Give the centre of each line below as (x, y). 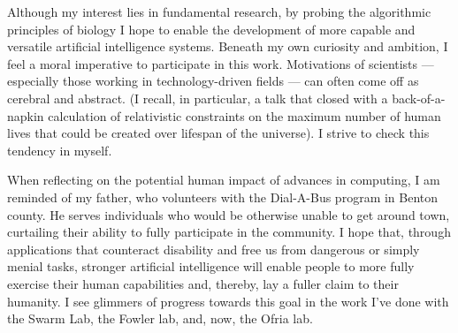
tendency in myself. (60, 150)
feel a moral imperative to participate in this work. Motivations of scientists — (221, 63)
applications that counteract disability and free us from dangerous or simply (214, 249)
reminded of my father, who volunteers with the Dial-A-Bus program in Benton (223, 197)
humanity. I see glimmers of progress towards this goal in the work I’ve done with (228, 301)
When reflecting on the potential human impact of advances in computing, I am (224, 180)
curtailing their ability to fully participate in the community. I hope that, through (229, 232)
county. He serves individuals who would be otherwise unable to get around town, (229, 214)
